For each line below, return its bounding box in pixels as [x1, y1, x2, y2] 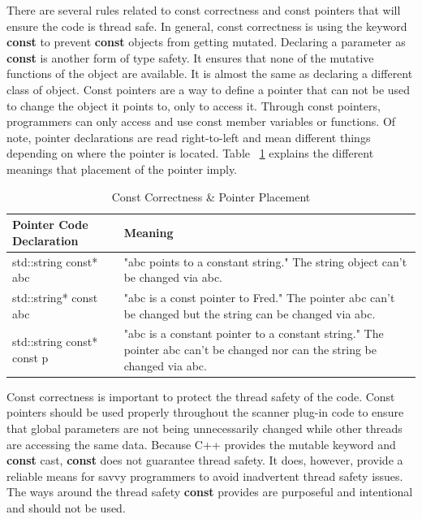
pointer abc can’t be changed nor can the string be [123, 341, 377, 358]
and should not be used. [6, 499, 126, 516]
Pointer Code [12, 216, 88, 233]
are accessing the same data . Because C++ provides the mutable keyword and [6, 435, 396, 452]
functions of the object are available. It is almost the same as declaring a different [6, 65, 413, 82]
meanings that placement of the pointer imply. [6, 160, 238, 177]
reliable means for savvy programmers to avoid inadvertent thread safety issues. [6, 467, 403, 484]
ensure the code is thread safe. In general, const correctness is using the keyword [6, 17, 407, 34]
